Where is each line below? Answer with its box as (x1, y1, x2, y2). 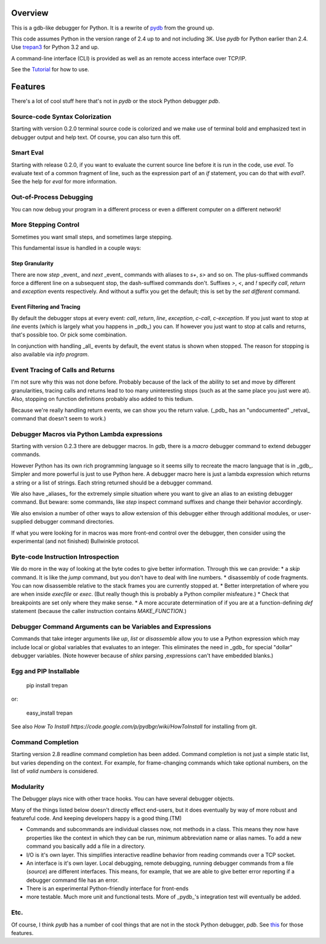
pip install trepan (26, 681, 68, 689)
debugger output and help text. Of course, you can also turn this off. (11, 133, 181, 141)
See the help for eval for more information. (11, 178, 117, 185)
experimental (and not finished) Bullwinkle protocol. (11, 538, 140, 545)
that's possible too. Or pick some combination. (11, 331, 127, 338)
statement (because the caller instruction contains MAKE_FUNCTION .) (11, 608, 187, 615)
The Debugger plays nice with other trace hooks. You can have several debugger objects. (11, 795, 235, 803)
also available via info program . (11, 351, 89, 358)
